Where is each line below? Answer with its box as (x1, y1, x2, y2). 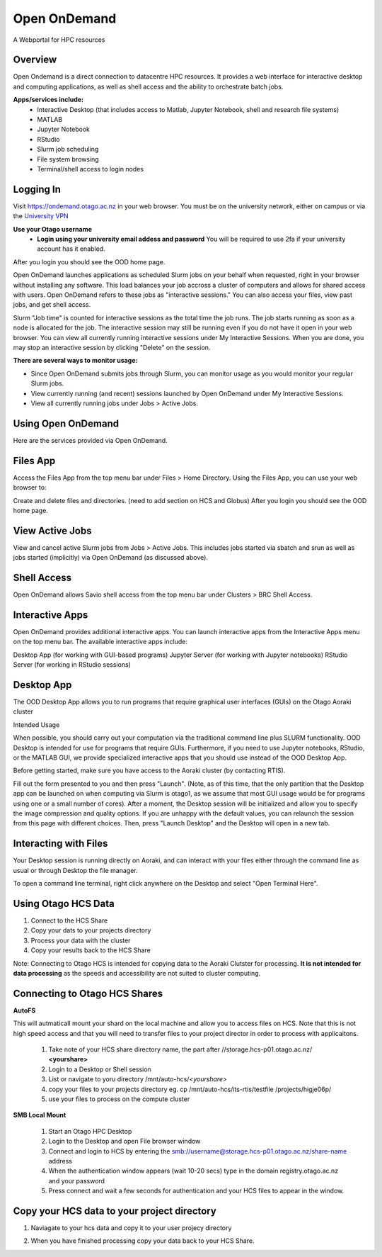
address (48, 1156, 72, 1165)
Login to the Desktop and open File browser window (48, 1137, 201, 1146)
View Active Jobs (13, 524, 92, 536)
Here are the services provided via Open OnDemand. (13, 436, 168, 444)
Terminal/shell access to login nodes (37, 164, 144, 173)
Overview (13, 54, 57, 66)
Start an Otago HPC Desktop (48, 1127, 132, 1135)
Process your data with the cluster (30, 936, 131, 945)
